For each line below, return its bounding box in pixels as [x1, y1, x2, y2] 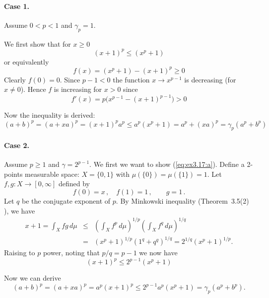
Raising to [4, 247, 35, 258]
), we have [4, 205, 35, 216]
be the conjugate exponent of [21, 195, 111, 206]
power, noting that [43, 247, 100, 258]
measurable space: [25, 168, 79, 179]
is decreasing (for [184, 74, 236, 84]
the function [113, 74, 150, 84]
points [4, 168, 23, 179]
